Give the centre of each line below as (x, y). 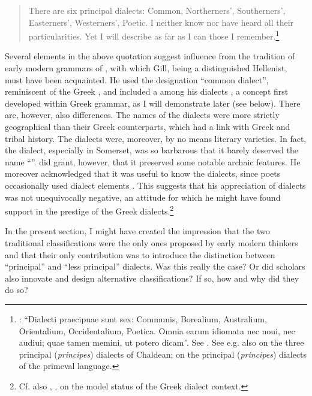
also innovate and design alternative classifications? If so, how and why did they (152, 278)
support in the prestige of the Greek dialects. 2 (89, 210)
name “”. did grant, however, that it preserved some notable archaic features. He (153, 161)
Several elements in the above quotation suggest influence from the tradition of (150, 56)
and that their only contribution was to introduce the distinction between (140, 254)
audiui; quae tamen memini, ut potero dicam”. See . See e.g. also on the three (161, 342)
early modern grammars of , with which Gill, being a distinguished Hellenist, (146, 68)
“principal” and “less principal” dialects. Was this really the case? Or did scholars (155, 266)
